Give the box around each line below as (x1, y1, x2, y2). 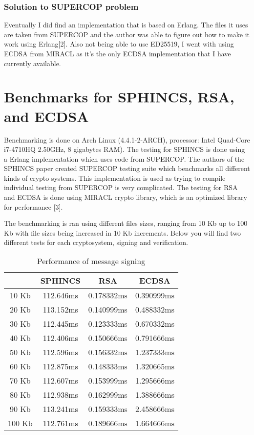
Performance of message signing (37, 255, 146, 267)
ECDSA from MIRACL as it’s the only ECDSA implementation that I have (4, 48, 231, 58)
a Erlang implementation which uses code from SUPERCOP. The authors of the (4, 153, 245, 164)
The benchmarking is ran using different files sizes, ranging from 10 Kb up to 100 (4, 218, 248, 228)
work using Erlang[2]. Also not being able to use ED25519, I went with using (4, 39, 234, 49)
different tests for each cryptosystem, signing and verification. (4, 237, 188, 247)
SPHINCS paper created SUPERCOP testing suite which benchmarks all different (4, 163, 250, 173)
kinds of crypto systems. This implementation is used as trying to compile (4, 172, 226, 183)
